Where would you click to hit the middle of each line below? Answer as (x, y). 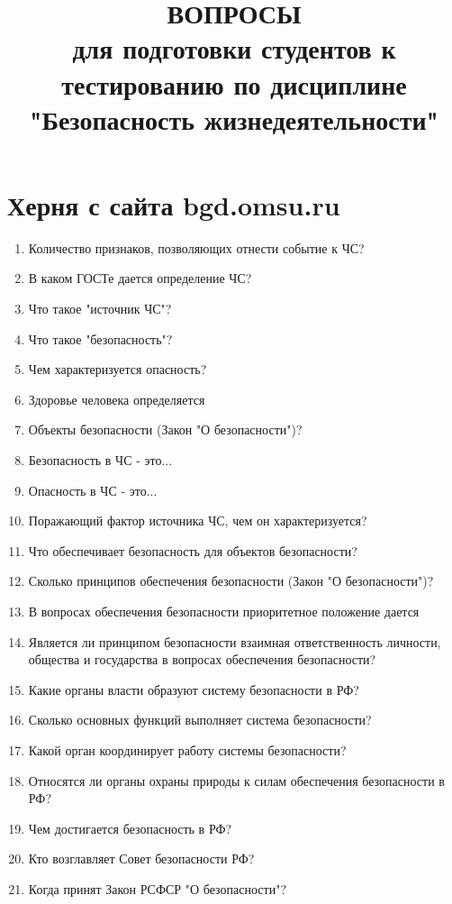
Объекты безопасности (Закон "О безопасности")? (165, 429)
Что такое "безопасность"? (100, 338)
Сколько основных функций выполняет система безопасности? (200, 720)
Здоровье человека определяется (117, 399)
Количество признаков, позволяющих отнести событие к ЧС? (196, 247)
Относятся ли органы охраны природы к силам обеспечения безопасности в (236, 780)
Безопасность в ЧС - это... (100, 460)
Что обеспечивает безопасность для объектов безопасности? (193, 550)
